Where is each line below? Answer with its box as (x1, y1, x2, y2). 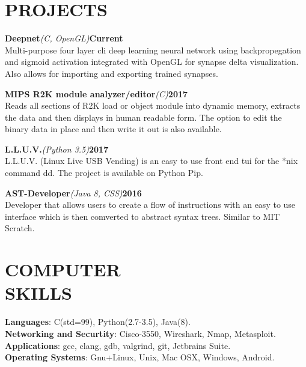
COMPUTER (5, 257, 121, 282)
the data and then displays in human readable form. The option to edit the (5, 111, 282, 123)
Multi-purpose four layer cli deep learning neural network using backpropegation (5, 43, 301, 56)
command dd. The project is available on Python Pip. (5, 166, 203, 179)
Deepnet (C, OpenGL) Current (5, 32, 123, 44)
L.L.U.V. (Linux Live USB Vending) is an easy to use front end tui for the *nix (5, 154, 298, 167)
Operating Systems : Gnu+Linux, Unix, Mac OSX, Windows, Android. (5, 351, 275, 363)
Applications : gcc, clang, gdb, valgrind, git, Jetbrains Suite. (5, 339, 231, 351)
